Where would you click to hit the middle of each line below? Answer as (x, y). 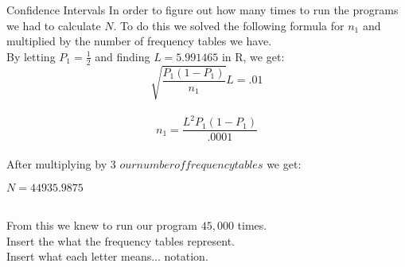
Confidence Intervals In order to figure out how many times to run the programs (202, 10)
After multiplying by (57, 163)
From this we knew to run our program (102, 225)
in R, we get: (253, 56)
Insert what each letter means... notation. (107, 256)
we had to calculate (54, 25)
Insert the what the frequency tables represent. (121, 240)
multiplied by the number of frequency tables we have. (139, 41)
